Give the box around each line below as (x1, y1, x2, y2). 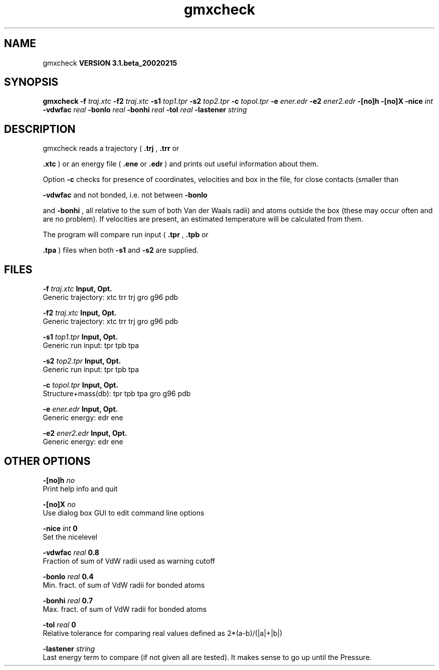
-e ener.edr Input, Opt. (43, 405, 118, 414)
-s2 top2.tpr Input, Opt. (43, 357, 121, 366)
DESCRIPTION (4, 122, 76, 135)
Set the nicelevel (43, 532, 98, 541)
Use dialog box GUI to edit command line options (43, 508, 204, 517)
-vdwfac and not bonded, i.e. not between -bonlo (43, 191, 207, 200)
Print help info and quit (43, 484, 118, 493)
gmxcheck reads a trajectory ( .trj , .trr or (43, 144, 179, 153)
